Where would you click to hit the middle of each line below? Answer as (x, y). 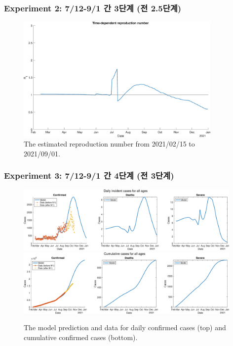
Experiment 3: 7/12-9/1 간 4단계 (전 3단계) (89, 175)
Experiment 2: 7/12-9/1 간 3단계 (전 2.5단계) (93, 8)
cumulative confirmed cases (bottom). (81, 337)
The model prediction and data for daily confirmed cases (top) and (125, 327)
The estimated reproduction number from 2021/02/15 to (109, 144)
